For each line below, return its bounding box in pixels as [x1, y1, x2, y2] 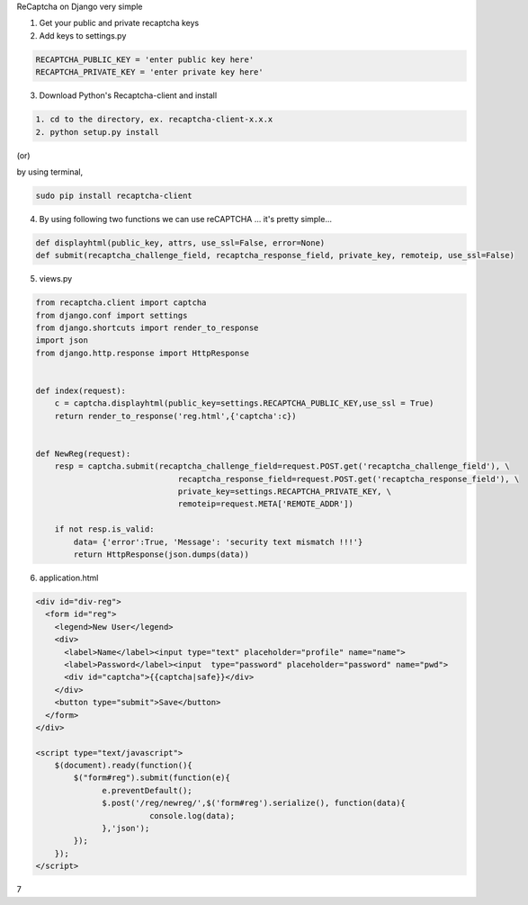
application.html [39, 572, 99, 583]
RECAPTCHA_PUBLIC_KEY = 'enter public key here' [35, 54, 255, 65]
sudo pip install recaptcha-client [35, 190, 192, 201]
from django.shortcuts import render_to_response [35, 322, 259, 333]
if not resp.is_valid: [54, 524, 155, 534]
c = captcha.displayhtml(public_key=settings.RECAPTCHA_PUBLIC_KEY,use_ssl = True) [54, 399, 434, 408]
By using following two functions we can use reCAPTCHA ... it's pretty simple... [39, 213, 333, 224]
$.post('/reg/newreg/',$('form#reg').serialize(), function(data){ [102, 798, 407, 809]
